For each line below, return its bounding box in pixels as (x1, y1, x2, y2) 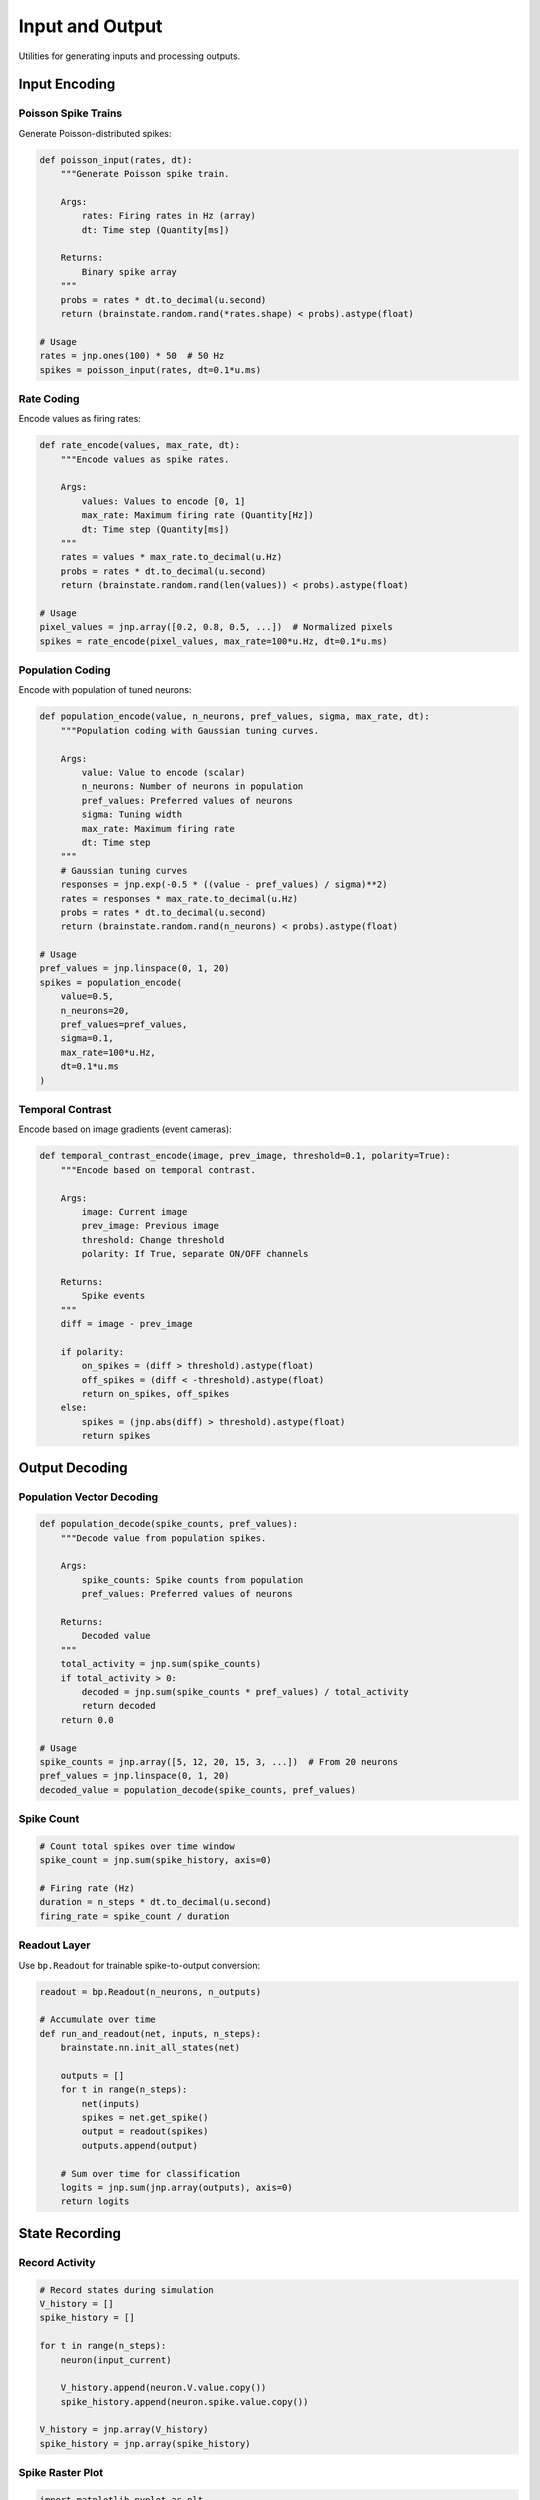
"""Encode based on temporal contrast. (60, 1164, 257, 1175)
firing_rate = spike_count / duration (39, 1910, 230, 1922)
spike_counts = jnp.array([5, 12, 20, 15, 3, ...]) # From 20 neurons (39, 1756, 399, 1767)
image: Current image (81, 1206, 188, 1217)
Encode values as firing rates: (18, 413, 142, 425)
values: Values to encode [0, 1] (81, 495, 246, 507)
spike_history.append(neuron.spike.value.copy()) (60, 2396, 309, 2407)
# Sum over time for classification (60, 2168, 240, 2179)
